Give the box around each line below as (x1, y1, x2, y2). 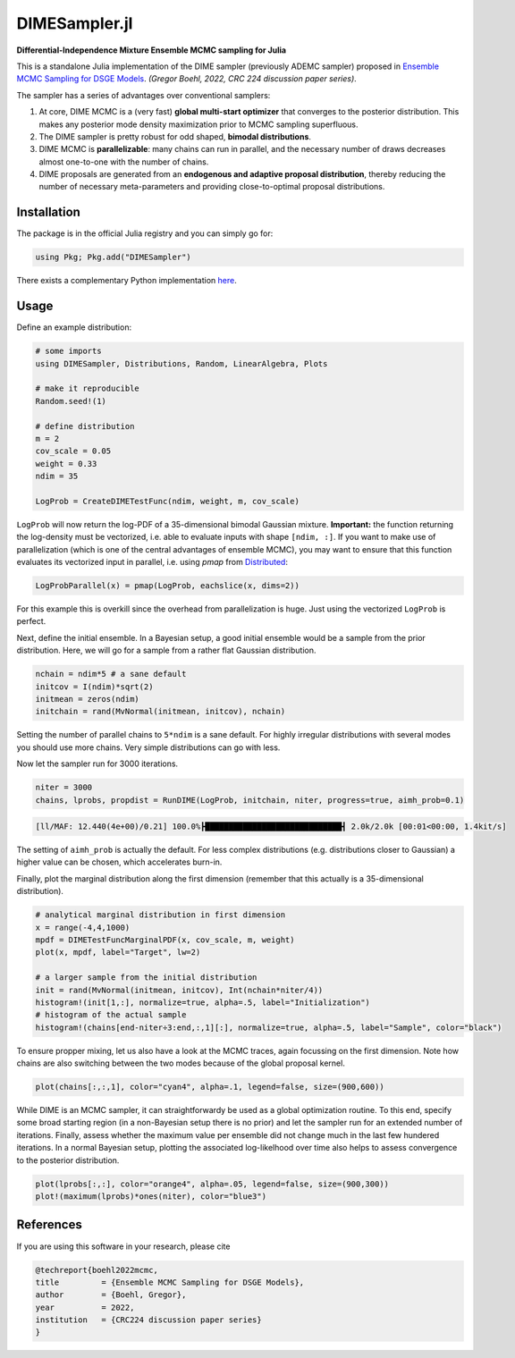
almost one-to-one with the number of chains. (38, 156, 209, 167)
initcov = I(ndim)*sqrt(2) (35, 681, 154, 692)
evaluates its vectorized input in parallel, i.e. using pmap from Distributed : (16, 557, 288, 568)
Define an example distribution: (16, 322, 132, 333)
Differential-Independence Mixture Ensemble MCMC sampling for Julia (16, 45, 286, 55)
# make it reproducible (35, 384, 140, 393)
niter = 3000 (35, 782, 93, 793)
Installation (16, 205, 80, 220)
